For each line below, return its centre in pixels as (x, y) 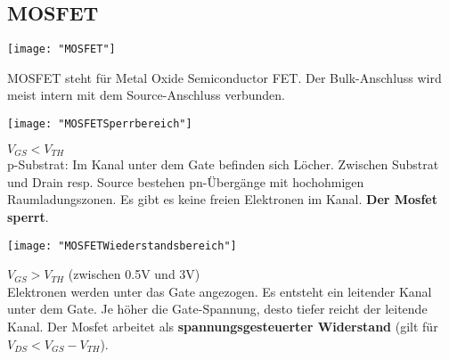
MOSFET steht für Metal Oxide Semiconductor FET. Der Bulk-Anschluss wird (224, 77)
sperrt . (28, 216)
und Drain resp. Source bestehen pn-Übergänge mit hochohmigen (186, 181)
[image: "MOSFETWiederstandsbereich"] (122, 245)
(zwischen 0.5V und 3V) (134, 274)
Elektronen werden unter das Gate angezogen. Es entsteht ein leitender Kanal (220, 291)
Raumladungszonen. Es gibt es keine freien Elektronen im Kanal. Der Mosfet (222, 199)
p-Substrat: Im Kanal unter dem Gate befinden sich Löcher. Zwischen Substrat (223, 164)
